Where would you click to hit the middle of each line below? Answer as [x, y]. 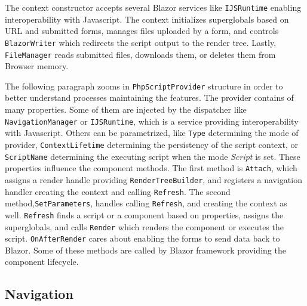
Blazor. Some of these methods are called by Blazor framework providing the [145, 250]
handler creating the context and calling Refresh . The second [118, 191]
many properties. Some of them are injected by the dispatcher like [126, 109]
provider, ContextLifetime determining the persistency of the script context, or [151, 144]
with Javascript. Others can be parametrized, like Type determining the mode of [152, 133]
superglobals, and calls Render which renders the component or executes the [144, 226]
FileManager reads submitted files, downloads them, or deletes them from [140, 54]
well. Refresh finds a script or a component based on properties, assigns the [144, 214]
